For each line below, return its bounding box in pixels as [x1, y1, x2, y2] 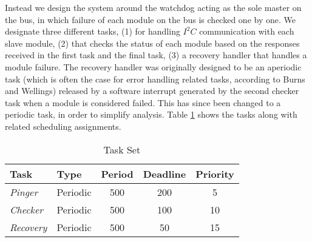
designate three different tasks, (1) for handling [5, 25, 180, 38]
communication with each [199, 25, 294, 38]
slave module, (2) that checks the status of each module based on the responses [5, 36, 300, 49]
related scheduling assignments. [5, 119, 121, 132]
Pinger [10, 184, 38, 199]
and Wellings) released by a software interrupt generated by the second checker [5, 84, 299, 97]
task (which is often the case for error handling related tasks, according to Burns [5, 72, 305, 85]
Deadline [143, 166, 186, 181]
